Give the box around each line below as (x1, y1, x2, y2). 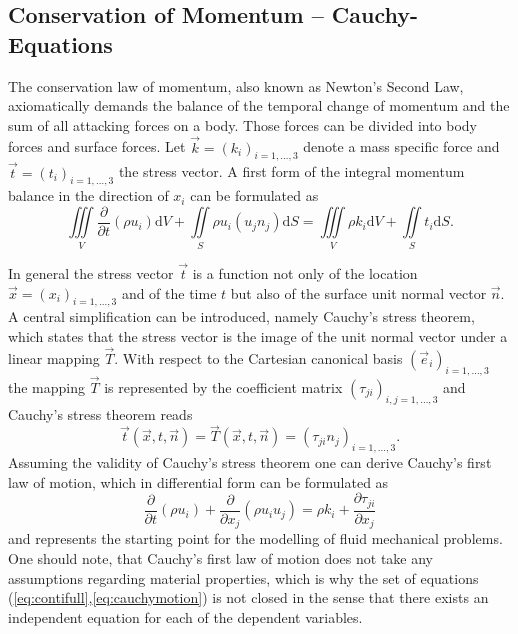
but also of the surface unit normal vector (230, 282, 487, 303)
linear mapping (8, 347, 100, 368)
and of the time (121, 282, 217, 303)
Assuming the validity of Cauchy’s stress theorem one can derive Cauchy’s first (8, 452, 492, 473)
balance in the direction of (8, 185, 169, 206)
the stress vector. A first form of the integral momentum (118, 161, 465, 182)
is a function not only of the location (192, 263, 418, 284)
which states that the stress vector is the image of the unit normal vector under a (8, 326, 508, 346)
